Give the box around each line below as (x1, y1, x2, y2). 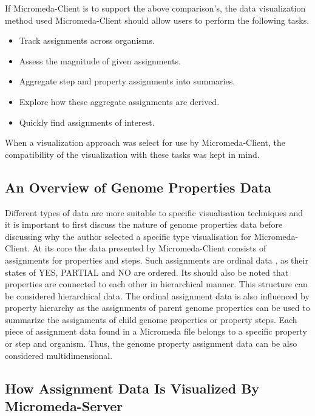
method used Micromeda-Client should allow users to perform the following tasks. (5, 13, 310, 26)
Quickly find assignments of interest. (19, 115, 155, 128)
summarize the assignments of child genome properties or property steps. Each (5, 313, 297, 326)
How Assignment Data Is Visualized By (5, 378, 260, 397)
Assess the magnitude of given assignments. (19, 54, 181, 67)
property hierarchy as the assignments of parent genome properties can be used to (5, 301, 310, 314)
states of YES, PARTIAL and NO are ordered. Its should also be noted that (5, 265, 289, 278)
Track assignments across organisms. (19, 34, 155, 47)
